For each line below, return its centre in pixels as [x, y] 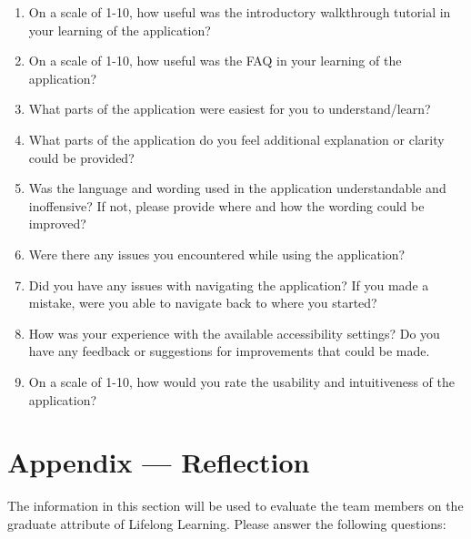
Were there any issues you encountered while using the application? [217, 254]
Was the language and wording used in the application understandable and [237, 188]
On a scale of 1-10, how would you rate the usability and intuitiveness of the [241, 381]
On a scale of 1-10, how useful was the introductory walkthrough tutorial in [240, 12]
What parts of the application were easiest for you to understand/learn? [230, 109]
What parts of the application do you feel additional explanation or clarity [236, 139]
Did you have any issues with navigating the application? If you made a [229, 285]
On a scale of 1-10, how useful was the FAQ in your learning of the [215, 61]
